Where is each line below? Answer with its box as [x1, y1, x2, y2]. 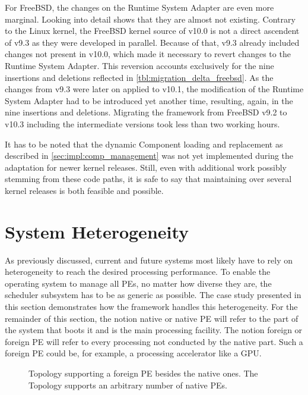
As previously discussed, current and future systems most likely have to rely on [5, 253, 293, 266]
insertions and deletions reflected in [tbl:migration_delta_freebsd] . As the [5, 71, 274, 83]
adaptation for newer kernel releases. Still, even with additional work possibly [5, 161, 287, 173]
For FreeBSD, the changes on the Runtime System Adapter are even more [5, 1, 274, 13]
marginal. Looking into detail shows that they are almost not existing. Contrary [5, 12, 296, 25]
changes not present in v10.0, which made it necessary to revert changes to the [5, 48, 291, 60]
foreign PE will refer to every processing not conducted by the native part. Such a [5, 335, 303, 347]
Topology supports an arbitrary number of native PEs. [28, 378, 227, 391]
